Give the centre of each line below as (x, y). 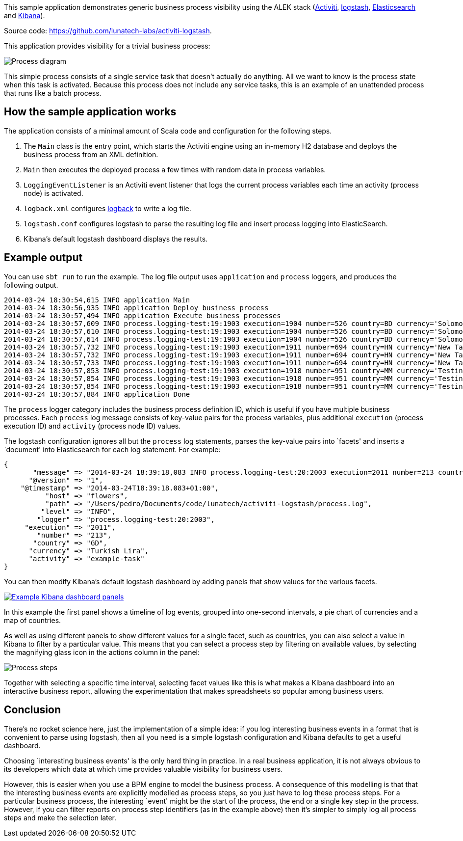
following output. (31, 285)
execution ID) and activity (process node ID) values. (92, 426)
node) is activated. (53, 193)
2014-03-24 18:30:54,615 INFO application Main (97, 300)
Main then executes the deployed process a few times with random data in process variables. (175, 169)
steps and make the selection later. (60, 817)
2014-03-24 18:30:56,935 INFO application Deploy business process (136, 308)
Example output (43, 258)
